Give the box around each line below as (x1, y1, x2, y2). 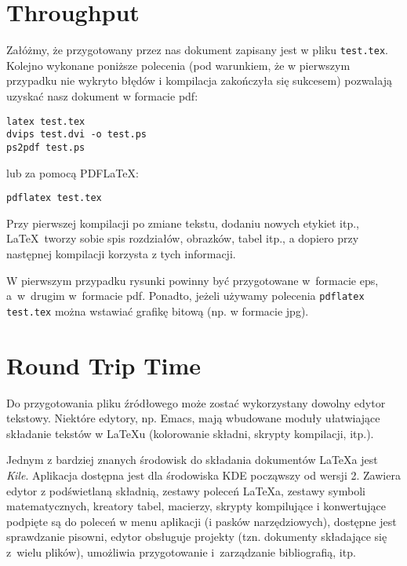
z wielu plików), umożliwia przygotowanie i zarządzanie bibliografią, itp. (6, 543, 356, 560)
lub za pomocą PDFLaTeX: (6, 164, 139, 181)
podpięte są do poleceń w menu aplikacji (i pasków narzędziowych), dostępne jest (6, 513, 397, 529)
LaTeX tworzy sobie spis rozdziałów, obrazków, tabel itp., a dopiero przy (6, 230, 359, 246)
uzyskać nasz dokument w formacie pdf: (6, 87, 198, 104)
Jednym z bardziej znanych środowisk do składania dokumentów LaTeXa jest (6, 451, 378, 468)
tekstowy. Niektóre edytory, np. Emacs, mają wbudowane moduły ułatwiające (6, 410, 380, 426)
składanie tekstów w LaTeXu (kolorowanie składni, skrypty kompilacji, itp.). (6, 425, 374, 441)
